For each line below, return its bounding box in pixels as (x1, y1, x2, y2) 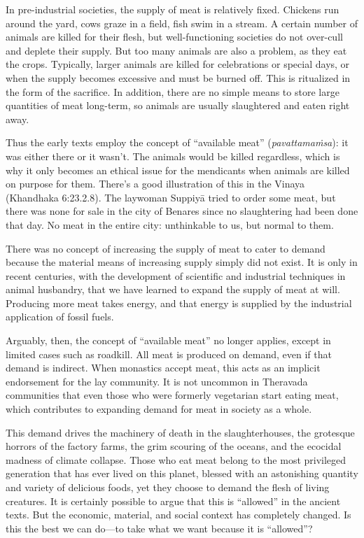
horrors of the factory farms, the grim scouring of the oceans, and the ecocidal (6, 439, 342, 453)
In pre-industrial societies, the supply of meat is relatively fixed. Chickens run (6, 2, 339, 16)
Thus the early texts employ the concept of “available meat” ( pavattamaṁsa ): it (6, 135, 349, 150)
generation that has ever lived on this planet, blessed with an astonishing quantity (6, 466, 358, 481)
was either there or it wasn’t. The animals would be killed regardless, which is (6, 148, 340, 163)
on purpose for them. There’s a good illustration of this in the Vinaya (6, 176, 305, 191)
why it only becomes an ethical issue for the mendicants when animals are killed (6, 162, 350, 177)
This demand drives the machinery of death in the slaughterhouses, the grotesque (6, 425, 355, 439)
